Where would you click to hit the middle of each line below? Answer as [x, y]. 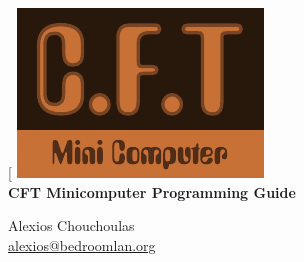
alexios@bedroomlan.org [82, 244]
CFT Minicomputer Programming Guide [152, 191]
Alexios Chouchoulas [71, 225]
